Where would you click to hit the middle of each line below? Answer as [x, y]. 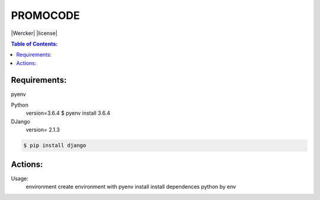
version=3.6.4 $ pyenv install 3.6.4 [68, 113]
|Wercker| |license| [34, 33]
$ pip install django [55, 146]
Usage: [20, 178]
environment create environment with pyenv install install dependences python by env [131, 187]
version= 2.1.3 [43, 130]
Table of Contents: [34, 44]
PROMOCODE [45, 15]
